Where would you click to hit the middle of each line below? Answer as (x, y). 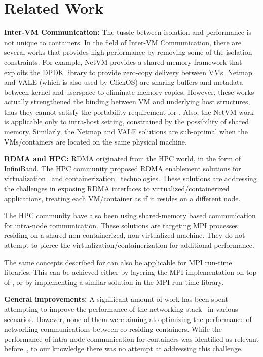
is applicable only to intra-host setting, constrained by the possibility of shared (126, 121)
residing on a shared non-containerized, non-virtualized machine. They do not (125, 235)
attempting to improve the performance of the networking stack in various (121, 309)
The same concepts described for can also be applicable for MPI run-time (118, 262)
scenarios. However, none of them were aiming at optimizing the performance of (128, 319)
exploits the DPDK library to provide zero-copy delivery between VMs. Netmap (128, 72)
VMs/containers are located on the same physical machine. (96, 141)
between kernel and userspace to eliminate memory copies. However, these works (129, 92)
